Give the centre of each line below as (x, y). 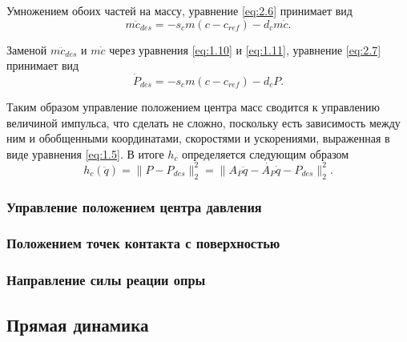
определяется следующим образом (266, 153)
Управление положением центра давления (134, 206)
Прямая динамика (78, 324)
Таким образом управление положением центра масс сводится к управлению (193, 107)
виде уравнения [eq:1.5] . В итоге (85, 153)
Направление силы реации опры (106, 280)
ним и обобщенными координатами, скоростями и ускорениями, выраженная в (198, 138)
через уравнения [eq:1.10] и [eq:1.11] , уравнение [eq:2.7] (245, 49)
